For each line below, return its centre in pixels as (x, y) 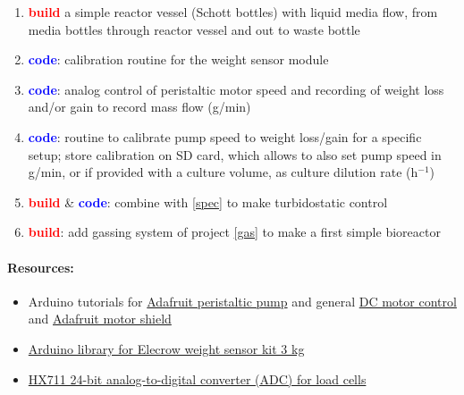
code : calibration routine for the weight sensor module (178, 59)
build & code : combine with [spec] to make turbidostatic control (208, 202)
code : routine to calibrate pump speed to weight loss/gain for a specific (225, 136)
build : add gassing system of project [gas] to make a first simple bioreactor (234, 232)
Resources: (41, 267)
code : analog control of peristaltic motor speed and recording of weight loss (236, 89)
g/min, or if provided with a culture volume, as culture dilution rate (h (223, 172)
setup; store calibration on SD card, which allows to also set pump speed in (235, 154)
